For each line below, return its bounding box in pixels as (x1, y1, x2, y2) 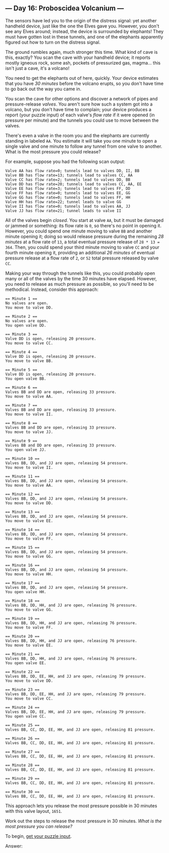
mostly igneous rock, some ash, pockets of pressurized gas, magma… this (5, 59, 161, 65)
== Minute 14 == (5, 527, 40, 532)
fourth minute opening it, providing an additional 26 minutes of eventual (5, 249, 155, 255)
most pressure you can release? (5, 823, 73, 829)
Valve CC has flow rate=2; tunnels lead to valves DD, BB (5, 177, 130, 182)
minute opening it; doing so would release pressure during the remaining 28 (5, 233, 164, 239)
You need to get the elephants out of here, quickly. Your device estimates (5, 75, 159, 81)
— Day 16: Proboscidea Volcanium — (5, 4, 124, 13)
